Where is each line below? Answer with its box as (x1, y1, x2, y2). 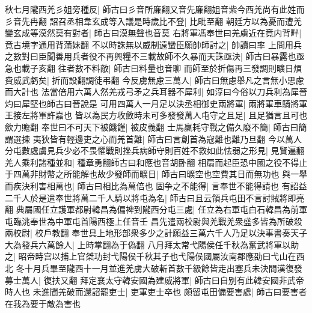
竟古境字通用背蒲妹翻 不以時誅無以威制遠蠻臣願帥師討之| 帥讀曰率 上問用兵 (5, 38, 302, 50)
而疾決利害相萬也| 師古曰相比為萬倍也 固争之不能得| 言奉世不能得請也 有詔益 (5, 179, 307, 192)
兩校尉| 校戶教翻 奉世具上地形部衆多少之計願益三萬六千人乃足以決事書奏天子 (5, 226, 308, 239)
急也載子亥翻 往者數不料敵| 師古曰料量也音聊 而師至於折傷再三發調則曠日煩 (5, 61, 302, 74)
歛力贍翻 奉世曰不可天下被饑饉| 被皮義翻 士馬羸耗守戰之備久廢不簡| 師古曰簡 (5, 120, 307, 133)
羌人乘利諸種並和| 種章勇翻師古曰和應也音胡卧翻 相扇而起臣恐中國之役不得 (5, 156, 299, 168)
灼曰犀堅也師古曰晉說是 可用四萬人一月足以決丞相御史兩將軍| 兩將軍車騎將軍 (5, 97, 308, 109)
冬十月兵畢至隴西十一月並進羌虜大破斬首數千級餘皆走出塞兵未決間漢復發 (16, 262, 302, 275)
